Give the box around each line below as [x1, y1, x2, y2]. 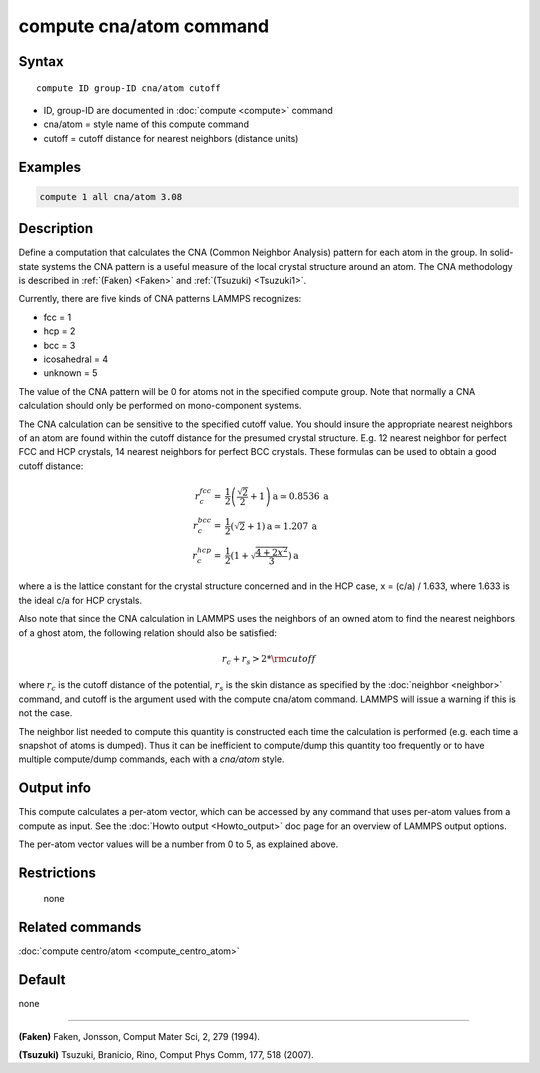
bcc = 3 [43, 339, 76, 351]
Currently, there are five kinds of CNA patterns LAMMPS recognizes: [18, 293, 302, 305]
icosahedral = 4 [43, 353, 109, 365]
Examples [18, 158, 82, 175]
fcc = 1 [43, 311, 72, 323]
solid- [489, 246, 514, 259]
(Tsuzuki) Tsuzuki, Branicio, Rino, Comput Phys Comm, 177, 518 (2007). [18, 1049, 314, 1061]
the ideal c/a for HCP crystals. [18, 594, 143, 606]
